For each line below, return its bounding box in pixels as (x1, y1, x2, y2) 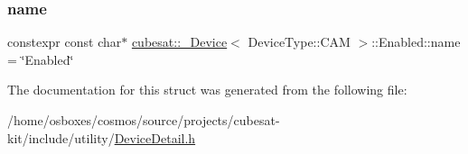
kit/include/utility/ (7, 128, 115, 147)
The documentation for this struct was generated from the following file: (7, 80, 407, 99)
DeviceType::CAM (248, 32, 351, 51)
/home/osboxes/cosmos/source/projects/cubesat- (7, 111, 280, 129)
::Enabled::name (371, 32, 461, 51)
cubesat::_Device (131, 32, 228, 51)
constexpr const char (7, 32, 122, 51)
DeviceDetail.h (114, 128, 196, 147)
